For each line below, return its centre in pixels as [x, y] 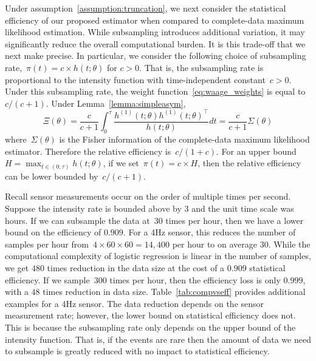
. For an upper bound [256, 151]
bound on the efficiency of [53, 232]
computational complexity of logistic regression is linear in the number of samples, [158, 256]
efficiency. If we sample [47, 279]
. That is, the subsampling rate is [201, 67]
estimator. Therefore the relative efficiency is [88, 151]
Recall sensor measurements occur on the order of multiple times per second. [148, 196]
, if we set [121, 163]
